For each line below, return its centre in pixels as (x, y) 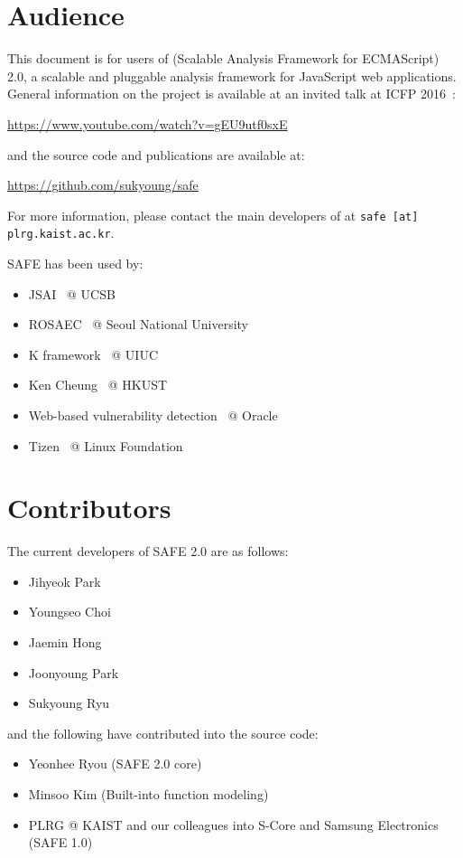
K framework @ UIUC (93, 354)
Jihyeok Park (65, 581)
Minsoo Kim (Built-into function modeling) (148, 794)
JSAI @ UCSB (72, 293)
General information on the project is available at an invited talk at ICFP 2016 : (231, 94)
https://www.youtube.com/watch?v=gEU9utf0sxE (148, 123)
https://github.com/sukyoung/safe (103, 185)
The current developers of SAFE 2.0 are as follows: (148, 551)
